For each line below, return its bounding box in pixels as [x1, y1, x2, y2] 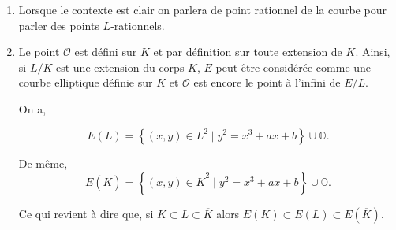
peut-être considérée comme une [215, 58, 372, 75]
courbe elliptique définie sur [18, 74, 153, 91]
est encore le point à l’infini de [193, 74, 341, 91]
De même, [18, 154, 68, 171]
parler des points [18, 17, 99, 33]
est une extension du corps [55, 58, 185, 75]
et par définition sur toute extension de [153, 43, 342, 60]
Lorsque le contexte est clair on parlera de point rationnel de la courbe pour [18, 2, 387, 17]
